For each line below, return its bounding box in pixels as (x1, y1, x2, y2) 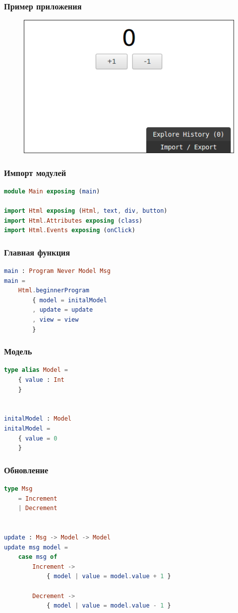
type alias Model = (4, 366, 68, 374)
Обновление (4, 463, 49, 476)
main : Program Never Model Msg (4, 267, 111, 275)
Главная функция (4, 246, 70, 258)
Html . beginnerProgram (18, 287, 89, 294)
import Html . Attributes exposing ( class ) (4, 217, 143, 224)
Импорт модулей (4, 166, 66, 178)
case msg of (18, 553, 58, 561)
